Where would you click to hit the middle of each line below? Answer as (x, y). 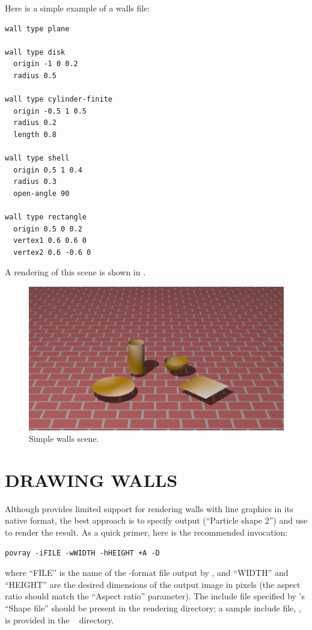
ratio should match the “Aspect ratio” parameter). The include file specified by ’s (155, 596)
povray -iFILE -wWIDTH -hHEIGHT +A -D (82, 553)
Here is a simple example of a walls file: (78, 8)
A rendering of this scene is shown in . (75, 272)
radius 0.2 (35, 123)
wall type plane (37, 29)
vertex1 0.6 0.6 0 (50, 241)
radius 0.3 (35, 182)
